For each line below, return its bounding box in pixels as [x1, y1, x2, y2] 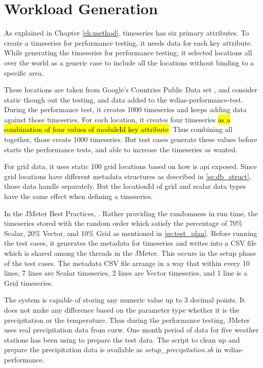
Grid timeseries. [4, 277, 53, 288]
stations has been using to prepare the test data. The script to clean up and [4, 334, 240, 345]
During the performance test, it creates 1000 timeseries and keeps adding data [4, 104, 247, 115]
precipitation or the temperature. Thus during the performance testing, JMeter [4, 314, 250, 325]
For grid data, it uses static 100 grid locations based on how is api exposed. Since [4, 161, 257, 172]
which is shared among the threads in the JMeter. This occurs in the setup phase [4, 248, 256, 258]
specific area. [4, 67, 44, 78]
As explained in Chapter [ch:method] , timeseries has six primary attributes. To [4, 27, 249, 38]
